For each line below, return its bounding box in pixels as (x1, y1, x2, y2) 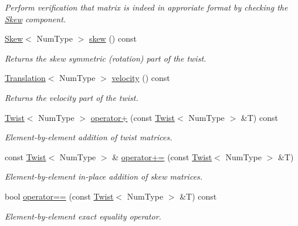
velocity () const (111, 72, 170, 84)
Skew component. (5, 12, 66, 25)
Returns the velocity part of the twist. (5, 91, 138, 103)
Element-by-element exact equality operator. (5, 210, 161, 222)
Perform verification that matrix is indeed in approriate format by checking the (5, 1, 288, 13)
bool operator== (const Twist (5, 190, 114, 202)
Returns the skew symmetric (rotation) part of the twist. (5, 52, 206, 64)
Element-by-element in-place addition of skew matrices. (5, 170, 203, 183)
